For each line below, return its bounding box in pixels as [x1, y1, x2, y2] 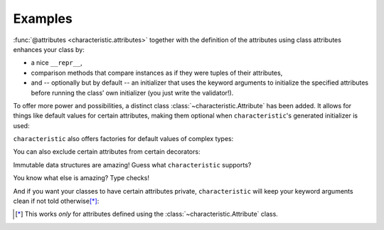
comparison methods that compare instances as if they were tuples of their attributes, [31, 68, 283, 77]
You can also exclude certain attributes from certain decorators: [13, 147, 201, 156]
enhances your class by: [13, 45, 85, 53]
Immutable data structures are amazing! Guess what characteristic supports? [13, 160, 252, 169]
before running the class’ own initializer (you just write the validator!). [31, 88, 234, 97]
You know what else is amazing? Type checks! [13, 174, 149, 182]
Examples [13, 11, 73, 26]
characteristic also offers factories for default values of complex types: [13, 135, 234, 143]
